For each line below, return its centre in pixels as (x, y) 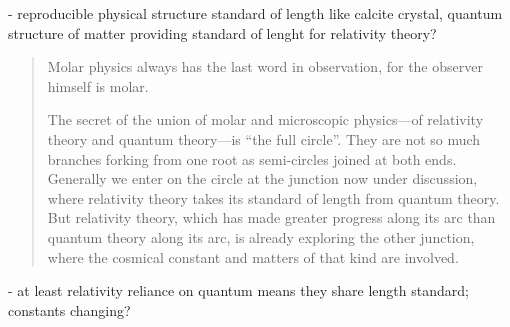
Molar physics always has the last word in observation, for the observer (265, 66)
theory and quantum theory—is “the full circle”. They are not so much (264, 138)
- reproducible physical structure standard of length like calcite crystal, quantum (255, 13)
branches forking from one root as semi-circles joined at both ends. (252, 158)
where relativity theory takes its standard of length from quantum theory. (273, 197)
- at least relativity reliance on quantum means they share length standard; (238, 290)
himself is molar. (98, 85)
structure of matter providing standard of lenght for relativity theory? (222, 32)
